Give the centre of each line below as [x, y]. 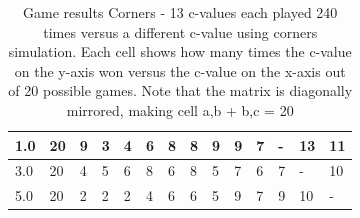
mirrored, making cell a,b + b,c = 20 [180, 109]
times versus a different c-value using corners [180, 31]
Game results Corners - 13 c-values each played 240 [180, 12]
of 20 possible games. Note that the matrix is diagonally [180, 90]
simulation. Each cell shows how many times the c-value [180, 51]
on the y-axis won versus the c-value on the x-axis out [180, 70]
